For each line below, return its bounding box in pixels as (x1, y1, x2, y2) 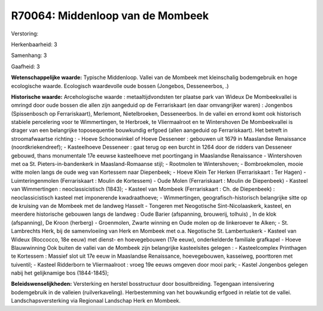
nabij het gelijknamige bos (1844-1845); (11, 270, 109, 277)
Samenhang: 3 (11, 52, 47, 59)
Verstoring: (11, 30, 39, 37)
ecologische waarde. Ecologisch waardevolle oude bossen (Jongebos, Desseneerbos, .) (11, 82, 229, 89)
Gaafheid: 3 (11, 63, 40, 70)
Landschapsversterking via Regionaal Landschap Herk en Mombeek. (11, 297, 181, 304)
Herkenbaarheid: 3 (11, 41, 57, 48)
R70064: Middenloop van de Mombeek (11, 9, 209, 22)
